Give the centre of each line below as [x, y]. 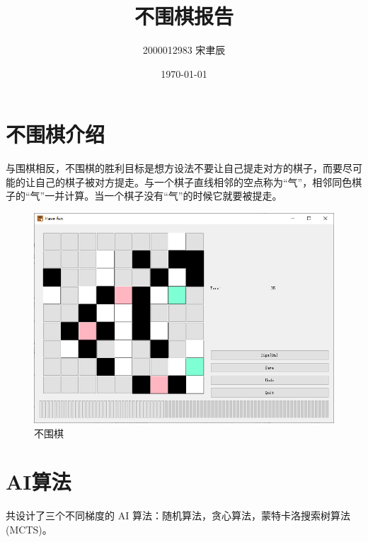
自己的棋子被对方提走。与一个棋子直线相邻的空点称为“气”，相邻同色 [194, 181]
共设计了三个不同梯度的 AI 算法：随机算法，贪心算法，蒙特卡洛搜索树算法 [178, 515]
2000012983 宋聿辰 [184, 50]
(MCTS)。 [29, 529]
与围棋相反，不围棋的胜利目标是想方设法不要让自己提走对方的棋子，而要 [174, 168]
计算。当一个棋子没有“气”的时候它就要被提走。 [173, 196]
